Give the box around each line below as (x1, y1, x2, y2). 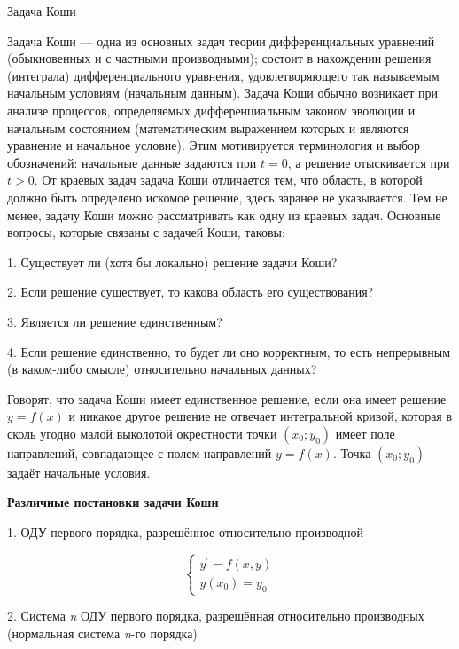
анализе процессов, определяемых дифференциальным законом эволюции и (7, 100, 416, 119)
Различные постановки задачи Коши (7, 493, 219, 511)
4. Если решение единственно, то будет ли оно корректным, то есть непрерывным (7, 342, 451, 360)
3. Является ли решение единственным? (7, 312, 222, 330)
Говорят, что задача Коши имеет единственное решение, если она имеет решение (7, 389, 447, 408)
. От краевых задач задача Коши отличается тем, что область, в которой (34, 170, 423, 189)
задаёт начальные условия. (7, 463, 151, 481)
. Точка (332, 443, 371, 462)
